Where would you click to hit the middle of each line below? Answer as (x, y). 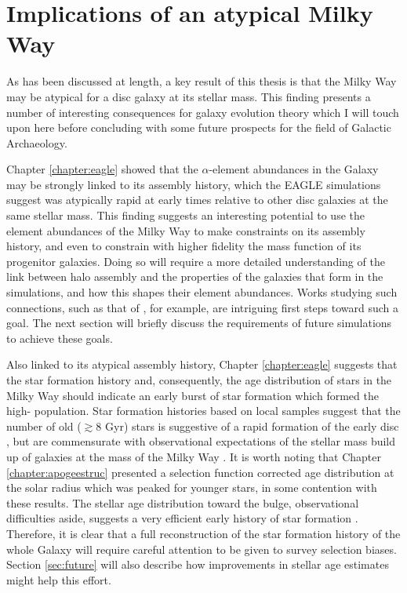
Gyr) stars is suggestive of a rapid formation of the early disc (252, 426)
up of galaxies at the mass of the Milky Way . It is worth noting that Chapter (194, 456)
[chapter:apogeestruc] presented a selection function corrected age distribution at (200, 472)
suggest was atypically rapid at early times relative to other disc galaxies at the (197, 200)
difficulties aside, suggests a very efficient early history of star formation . (182, 518)
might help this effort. (59, 579)
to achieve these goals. (60, 338)
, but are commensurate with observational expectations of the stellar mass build (201, 441)
